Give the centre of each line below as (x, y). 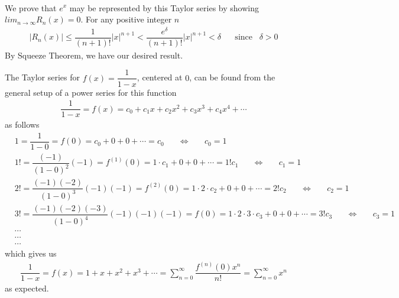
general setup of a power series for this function (91, 92)
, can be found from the (232, 77)
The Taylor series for (43, 77)
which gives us (31, 253)
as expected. (27, 288)
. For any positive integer (126, 19)
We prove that (31, 7)
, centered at (160, 77)
